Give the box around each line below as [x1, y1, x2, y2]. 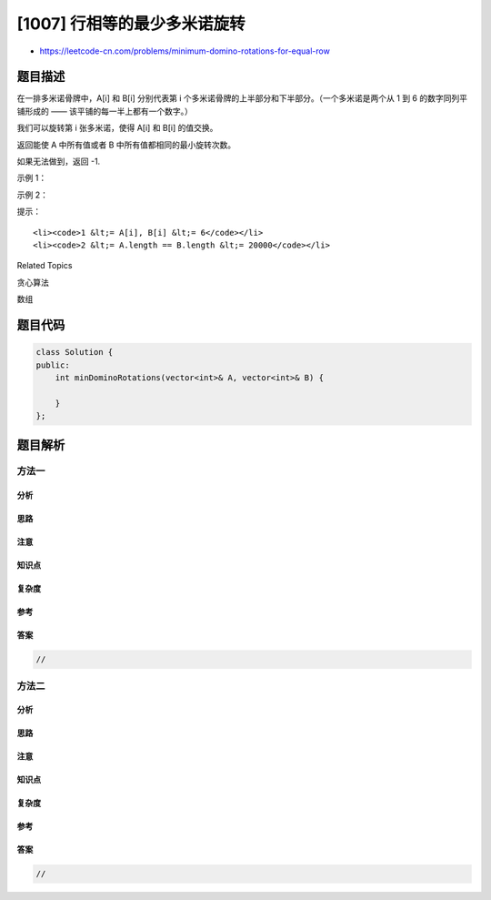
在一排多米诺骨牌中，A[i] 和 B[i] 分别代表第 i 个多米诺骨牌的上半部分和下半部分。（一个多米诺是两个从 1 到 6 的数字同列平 [16, 93, 468, 104]
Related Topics [16, 260, 73, 271]
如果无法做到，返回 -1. [16, 156, 101, 167]
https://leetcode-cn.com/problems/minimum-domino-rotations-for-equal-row [39, 46, 331, 56]
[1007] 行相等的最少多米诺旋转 [16, 14, 245, 34]
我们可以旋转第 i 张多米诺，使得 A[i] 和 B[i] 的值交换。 [16, 123, 218, 134]
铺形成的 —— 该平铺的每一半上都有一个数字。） [16, 106, 193, 116]
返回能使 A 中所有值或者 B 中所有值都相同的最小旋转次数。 [16, 139, 236, 150]
